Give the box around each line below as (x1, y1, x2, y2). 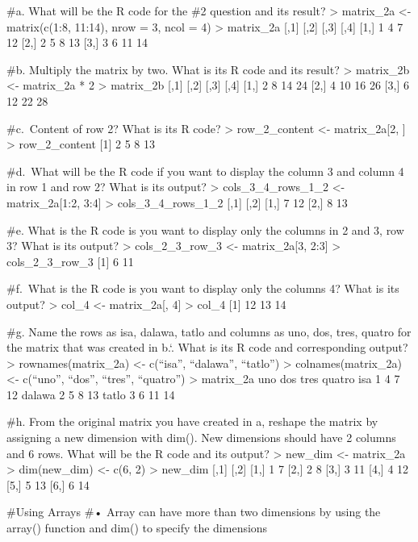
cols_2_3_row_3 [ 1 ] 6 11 (6, 252, 134, 269)
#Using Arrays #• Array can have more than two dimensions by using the (6, 503, 381, 520)
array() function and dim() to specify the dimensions (6, 519, 268, 536)
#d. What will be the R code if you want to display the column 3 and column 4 (6, 162, 404, 179)
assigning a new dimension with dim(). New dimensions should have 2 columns (6, 429, 396, 446)
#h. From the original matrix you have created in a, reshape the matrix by (6, 413, 378, 430)
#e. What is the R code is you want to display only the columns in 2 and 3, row (6, 221, 404, 238)
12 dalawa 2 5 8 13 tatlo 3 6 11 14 (6, 386, 175, 402)
